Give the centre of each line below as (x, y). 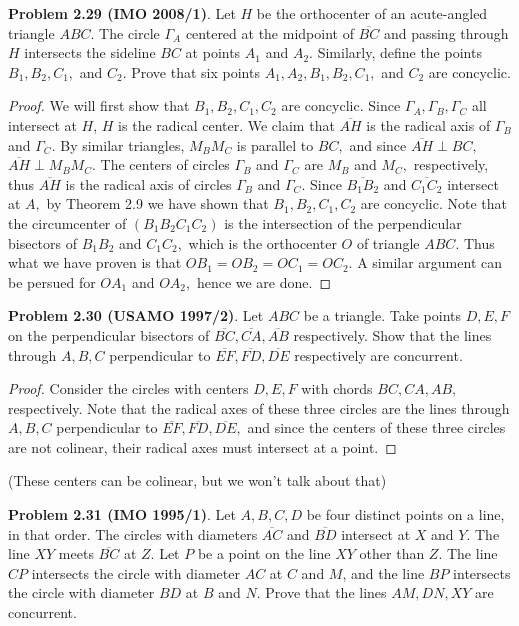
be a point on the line (264, 553)
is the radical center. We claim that (226, 124)
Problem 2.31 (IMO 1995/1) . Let (122, 514)
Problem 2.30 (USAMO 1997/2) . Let (136, 315)
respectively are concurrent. (378, 354)
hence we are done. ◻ (264, 281)
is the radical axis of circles (148, 183)
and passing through (446, 32)
